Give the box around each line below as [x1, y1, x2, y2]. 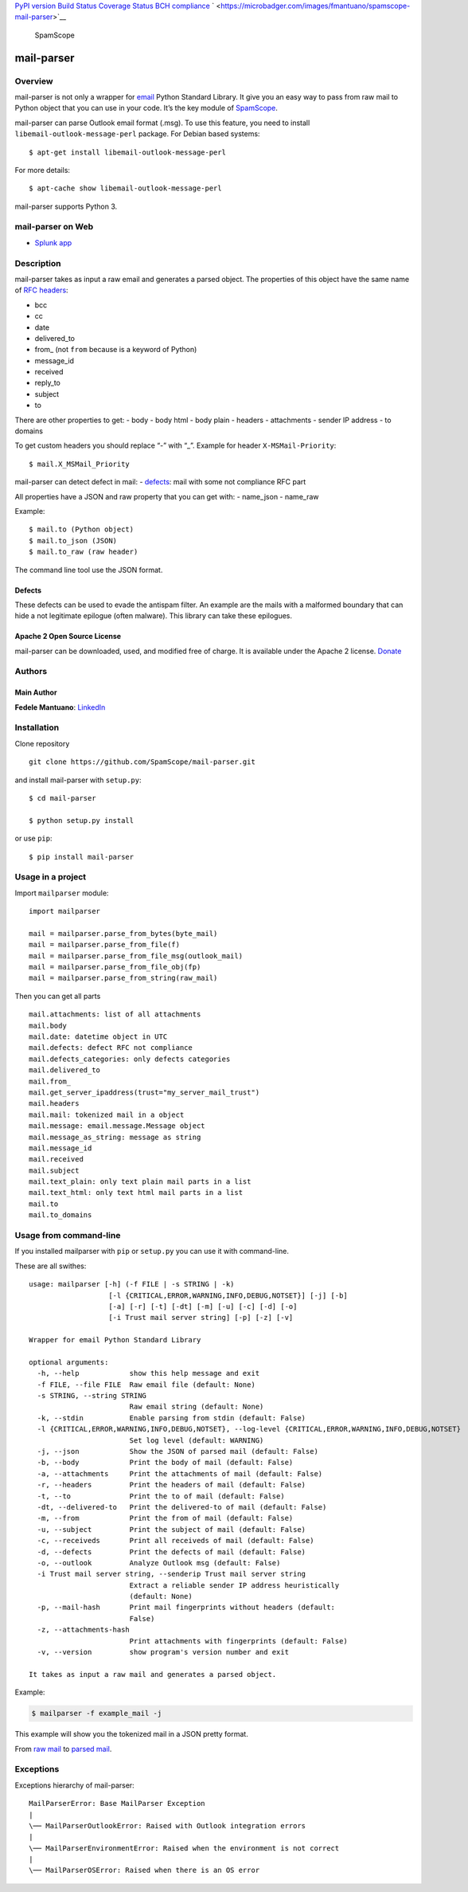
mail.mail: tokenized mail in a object [29, 1110, 185, 1119]
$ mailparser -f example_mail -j [31, 1709, 162, 1718]
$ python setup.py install [29, 816, 135, 825]
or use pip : [14, 833, 53, 844]
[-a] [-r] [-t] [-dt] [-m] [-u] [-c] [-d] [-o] [108, 1302, 298, 1310]
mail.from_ [29, 1076, 72, 1086]
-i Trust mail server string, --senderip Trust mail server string [37, 1569, 306, 1579]
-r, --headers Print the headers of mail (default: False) [37, 1480, 306, 1490]
